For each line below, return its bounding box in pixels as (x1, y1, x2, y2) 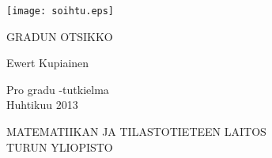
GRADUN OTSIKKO (6, 28, 113, 44)
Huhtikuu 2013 (6, 96, 78, 113)
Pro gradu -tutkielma (6, 81, 109, 97)
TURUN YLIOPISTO (6, 138, 113, 155)
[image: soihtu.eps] (6, 6, 115, 17)
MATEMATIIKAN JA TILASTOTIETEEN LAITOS (6, 123, 266, 140)
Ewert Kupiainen (6, 55, 89, 71)
